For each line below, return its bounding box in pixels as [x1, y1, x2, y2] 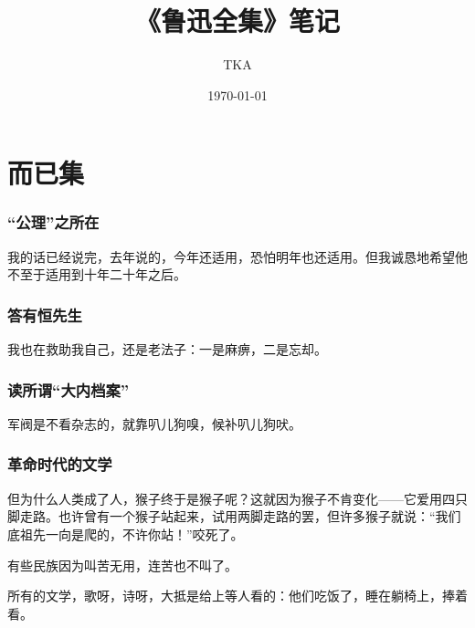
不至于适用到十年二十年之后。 [7, 265, 186, 284]
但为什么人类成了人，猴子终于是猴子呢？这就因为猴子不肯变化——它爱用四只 [7, 488, 468, 508]
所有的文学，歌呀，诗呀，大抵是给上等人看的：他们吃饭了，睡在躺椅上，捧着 [7, 586, 468, 605]
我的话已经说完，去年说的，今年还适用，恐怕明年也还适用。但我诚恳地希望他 [7, 246, 468, 266]
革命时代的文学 [7, 453, 112, 476]
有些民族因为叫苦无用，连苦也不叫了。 [7, 555, 237, 574]
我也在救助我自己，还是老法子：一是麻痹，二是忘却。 [7, 340, 327, 359]
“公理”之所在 [7, 211, 100, 234]
